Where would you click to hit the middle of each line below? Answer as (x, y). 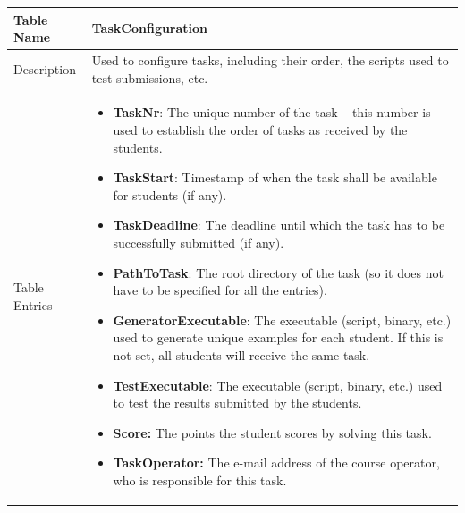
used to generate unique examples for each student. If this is (278, 337)
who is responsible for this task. (200, 479)
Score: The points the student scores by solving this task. (272, 432)
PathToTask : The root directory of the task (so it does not (278, 272)
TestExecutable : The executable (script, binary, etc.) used (278, 385)
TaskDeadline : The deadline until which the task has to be (279, 225)
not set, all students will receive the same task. (241, 354)
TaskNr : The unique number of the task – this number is (272, 112)
